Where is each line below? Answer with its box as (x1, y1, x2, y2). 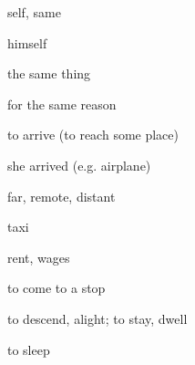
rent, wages (7, 247, 70, 266)
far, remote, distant (7, 186, 116, 205)
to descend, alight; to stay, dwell (7, 308, 188, 328)
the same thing (7, 64, 91, 83)
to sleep (7, 339, 50, 359)
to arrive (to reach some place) (7, 125, 179, 144)
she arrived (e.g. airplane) (7, 155, 151, 174)
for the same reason (7, 94, 117, 113)
